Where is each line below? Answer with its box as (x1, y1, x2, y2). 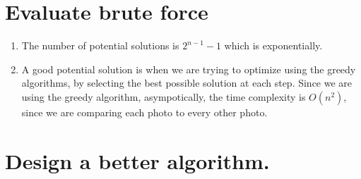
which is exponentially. (224, 38, 323, 53)
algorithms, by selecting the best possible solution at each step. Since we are (21, 75, 353, 90)
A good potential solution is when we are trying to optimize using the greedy (21, 61, 356, 76)
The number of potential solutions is (21, 38, 179, 53)
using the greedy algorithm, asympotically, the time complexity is (21, 89, 306, 104)
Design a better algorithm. (5, 146, 270, 175)
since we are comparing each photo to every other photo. (21, 104, 268, 119)
